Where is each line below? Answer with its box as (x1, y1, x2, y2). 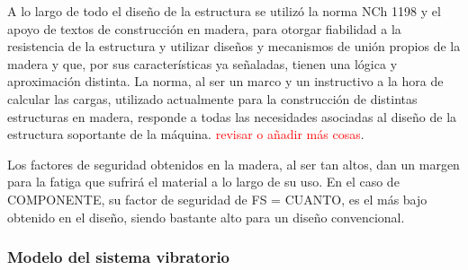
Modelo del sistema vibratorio (7, 246, 230, 268)
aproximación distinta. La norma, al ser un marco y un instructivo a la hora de (7, 72, 444, 91)
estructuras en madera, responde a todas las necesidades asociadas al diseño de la (7, 107, 457, 126)
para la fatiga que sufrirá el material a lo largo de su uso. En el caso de (7, 172, 400, 191)
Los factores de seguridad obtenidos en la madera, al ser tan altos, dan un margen (7, 154, 460, 173)
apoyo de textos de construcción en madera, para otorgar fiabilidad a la (7, 19, 401, 38)
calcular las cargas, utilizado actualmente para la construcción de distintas (7, 89, 418, 108)
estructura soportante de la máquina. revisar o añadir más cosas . (7, 125, 364, 144)
